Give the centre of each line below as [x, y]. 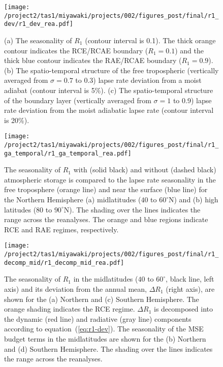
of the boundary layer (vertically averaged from [78, 100]
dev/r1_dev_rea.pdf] [39, 24]
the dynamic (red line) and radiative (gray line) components [98, 318]
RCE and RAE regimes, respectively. [61, 229]
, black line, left [190, 279]
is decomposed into [184, 309]
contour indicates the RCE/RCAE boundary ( [76, 50]
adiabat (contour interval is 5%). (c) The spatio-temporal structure [109, 90]
